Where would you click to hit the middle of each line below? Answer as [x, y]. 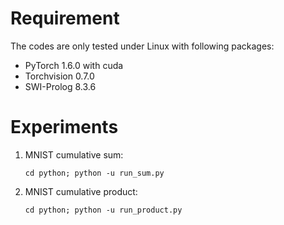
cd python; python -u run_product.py [103, 210]
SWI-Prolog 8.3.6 [60, 86]
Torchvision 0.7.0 [59, 76]
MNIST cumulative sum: [74, 154]
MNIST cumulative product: [81, 191]
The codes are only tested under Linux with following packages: [142, 46]
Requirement [65, 18]
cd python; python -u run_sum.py [94, 173]
